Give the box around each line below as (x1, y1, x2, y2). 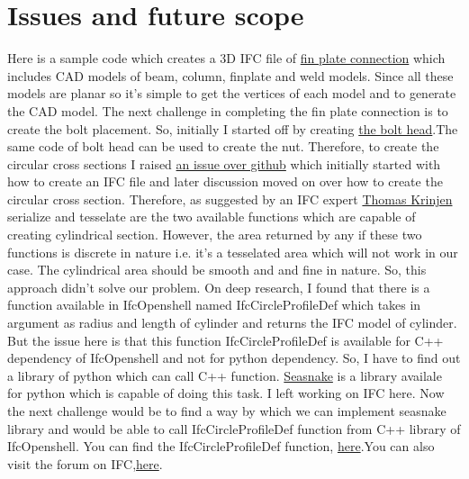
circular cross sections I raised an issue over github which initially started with (7, 154, 441, 173)
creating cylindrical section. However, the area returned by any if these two (7, 225, 422, 244)
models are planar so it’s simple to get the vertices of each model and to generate (7, 84, 456, 103)
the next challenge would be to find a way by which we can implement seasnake (7, 402, 446, 420)
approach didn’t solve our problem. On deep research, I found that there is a (7, 277, 430, 296)
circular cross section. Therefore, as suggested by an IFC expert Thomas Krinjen (7, 189, 453, 208)
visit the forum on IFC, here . (7, 454, 163, 473)
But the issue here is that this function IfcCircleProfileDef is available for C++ (7, 330, 444, 349)
